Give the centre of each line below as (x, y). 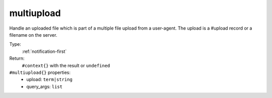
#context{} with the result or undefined (66, 65)
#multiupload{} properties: (40, 72)
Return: (17, 58)
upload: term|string (49, 79)
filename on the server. (33, 35)
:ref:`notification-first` (44, 51)
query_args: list (45, 86)
